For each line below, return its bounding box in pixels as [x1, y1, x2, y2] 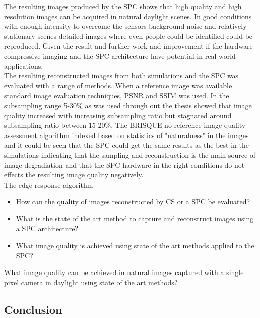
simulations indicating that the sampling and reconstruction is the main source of [4, 149, 256, 160]
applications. [4, 60, 43, 71]
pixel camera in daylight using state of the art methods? [4, 277, 178, 287]
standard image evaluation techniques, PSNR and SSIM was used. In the [4, 90, 229, 101]
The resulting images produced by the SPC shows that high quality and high [4, 1, 242, 11]
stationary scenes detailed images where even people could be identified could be [4, 30, 253, 41]
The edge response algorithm [4, 179, 93, 190]
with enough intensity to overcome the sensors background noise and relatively [4, 21, 247, 31]
